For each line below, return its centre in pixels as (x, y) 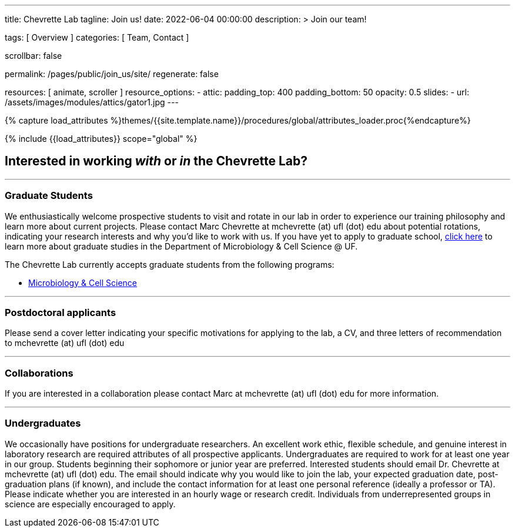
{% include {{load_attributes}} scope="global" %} (101, 139)
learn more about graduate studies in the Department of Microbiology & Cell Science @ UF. (181, 246)
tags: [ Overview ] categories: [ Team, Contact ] (97, 37)
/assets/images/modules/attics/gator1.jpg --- (92, 102)
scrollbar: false (34, 56)
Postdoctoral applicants (61, 312)
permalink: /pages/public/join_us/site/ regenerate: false (112, 74)
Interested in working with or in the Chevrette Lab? (156, 161)
